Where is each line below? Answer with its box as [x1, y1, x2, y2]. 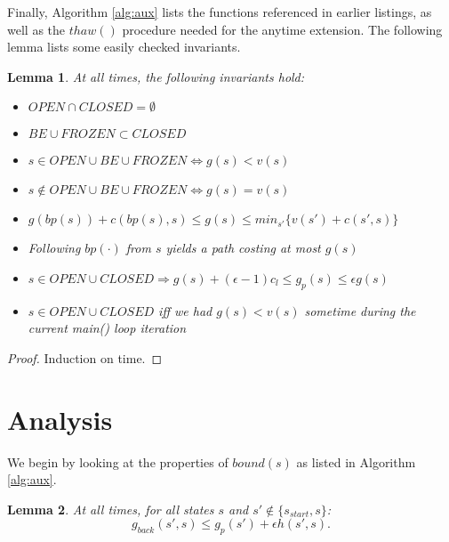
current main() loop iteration [28, 319, 187, 337]
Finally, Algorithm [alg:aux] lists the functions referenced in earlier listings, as [7, 3, 432, 20]
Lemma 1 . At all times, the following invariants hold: [7, 67, 305, 85]
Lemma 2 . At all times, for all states [7, 499, 214, 518]
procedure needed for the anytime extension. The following [122, 20, 443, 38]
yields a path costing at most [165, 239, 321, 257]
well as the [7, 20, 66, 38]
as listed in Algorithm [296, 452, 416, 471]
